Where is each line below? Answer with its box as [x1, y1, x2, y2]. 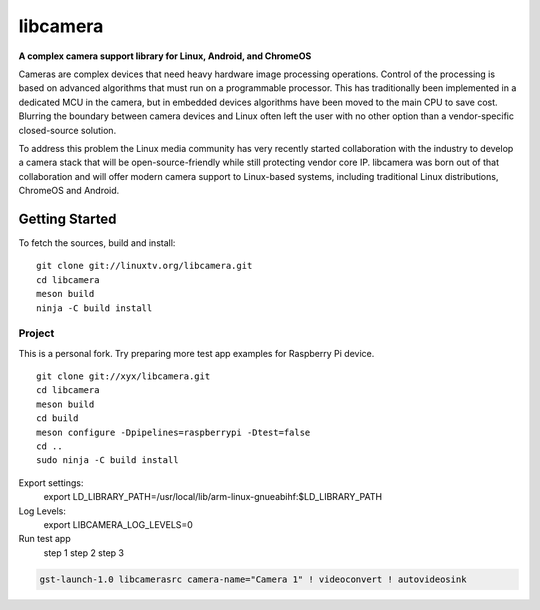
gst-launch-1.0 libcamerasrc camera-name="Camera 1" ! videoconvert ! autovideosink [39, 573, 467, 585]
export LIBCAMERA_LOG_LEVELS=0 [43, 518, 194, 530]
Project [18, 326, 55, 340]
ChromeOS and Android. [18, 185, 120, 197]
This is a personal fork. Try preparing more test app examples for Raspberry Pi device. [18, 347, 375, 359]
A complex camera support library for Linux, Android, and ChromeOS [18, 50, 312, 62]
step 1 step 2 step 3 [43, 546, 125, 559]
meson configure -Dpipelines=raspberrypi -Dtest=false [36, 426, 311, 438]
